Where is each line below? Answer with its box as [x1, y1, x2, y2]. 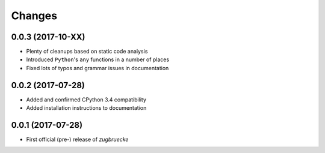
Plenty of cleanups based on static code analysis [26, 48, 148, 55]
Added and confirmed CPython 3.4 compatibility [26, 96, 147, 103]
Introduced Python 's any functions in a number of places [26, 56, 170, 63]
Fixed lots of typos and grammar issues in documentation [26, 64, 169, 71]
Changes [11, 9, 57, 22]
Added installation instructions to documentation [26, 104, 147, 112]
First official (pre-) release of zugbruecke [26, 136, 129, 143]
